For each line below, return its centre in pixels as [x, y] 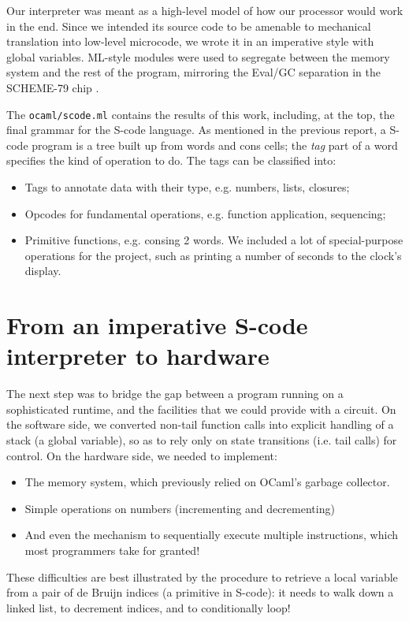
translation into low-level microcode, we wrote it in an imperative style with [190, 41]
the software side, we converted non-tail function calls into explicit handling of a [200, 424]
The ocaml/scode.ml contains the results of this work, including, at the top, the [201, 114]
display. [43, 271]
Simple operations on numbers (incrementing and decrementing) [180, 508]
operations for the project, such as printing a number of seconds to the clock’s [213, 255]
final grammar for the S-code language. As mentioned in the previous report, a [196, 130]
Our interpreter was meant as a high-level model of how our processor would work [205, 10]
